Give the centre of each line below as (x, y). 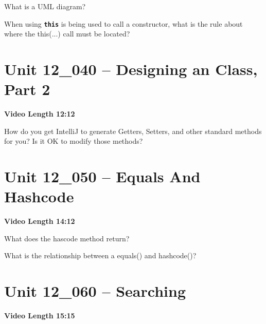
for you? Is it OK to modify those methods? (74, 141)
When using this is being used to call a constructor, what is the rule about (123, 23)
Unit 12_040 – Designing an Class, (131, 69)
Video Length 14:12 (40, 221)
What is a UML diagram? (45, 6)
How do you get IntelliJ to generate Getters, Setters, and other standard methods (133, 131)
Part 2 (27, 89)
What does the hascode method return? (67, 238)
